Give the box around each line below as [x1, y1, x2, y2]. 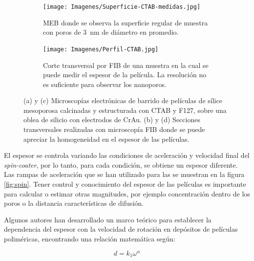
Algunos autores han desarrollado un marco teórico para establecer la [4, 214, 212, 224]
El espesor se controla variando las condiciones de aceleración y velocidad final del [4, 150, 250, 160]
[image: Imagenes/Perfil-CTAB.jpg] [43, 45, 159, 53]
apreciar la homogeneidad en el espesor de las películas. [23, 133, 190, 144]
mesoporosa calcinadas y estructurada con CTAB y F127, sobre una [23, 105, 227, 115]
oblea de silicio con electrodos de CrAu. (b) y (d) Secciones [23, 114, 200, 125]
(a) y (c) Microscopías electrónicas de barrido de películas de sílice [23, 95, 222, 106]
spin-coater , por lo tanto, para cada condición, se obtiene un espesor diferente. [4, 159, 238, 170]
